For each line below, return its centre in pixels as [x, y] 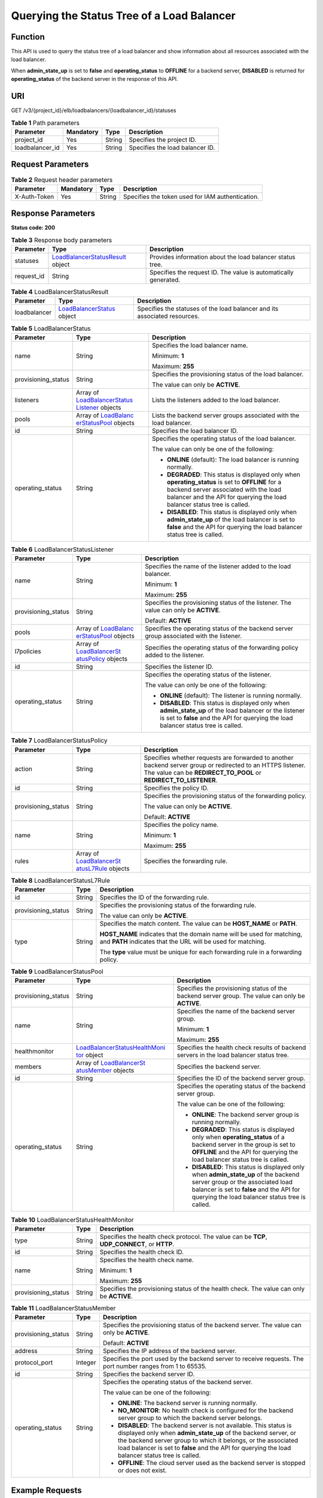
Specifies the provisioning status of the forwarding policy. [225, 796]
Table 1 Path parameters [45, 123]
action [24, 769]
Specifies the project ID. [163, 140]
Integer [86, 1363]
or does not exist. [142, 1470]
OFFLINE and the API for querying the [245, 1152]
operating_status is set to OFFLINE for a [224, 482]
